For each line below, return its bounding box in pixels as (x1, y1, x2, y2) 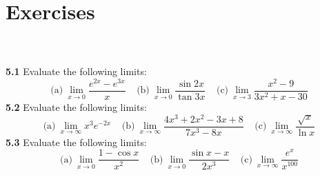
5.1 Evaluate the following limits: (6, 64, 147, 79)
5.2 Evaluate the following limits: (6, 100, 147, 114)
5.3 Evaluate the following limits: (6, 134, 147, 149)
